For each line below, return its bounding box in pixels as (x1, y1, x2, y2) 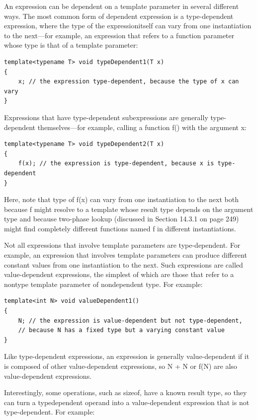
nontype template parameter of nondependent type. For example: (4, 279, 203, 289)
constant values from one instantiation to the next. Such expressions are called (4, 259, 243, 270)
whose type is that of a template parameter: (4, 40, 138, 50)
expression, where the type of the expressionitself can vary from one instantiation (4, 20, 252, 31)
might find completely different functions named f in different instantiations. (4, 223, 236, 233)
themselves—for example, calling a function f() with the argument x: (37, 122, 247, 132)
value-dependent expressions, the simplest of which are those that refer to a (4, 269, 234, 280)
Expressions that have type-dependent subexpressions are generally (4, 112, 208, 122)
